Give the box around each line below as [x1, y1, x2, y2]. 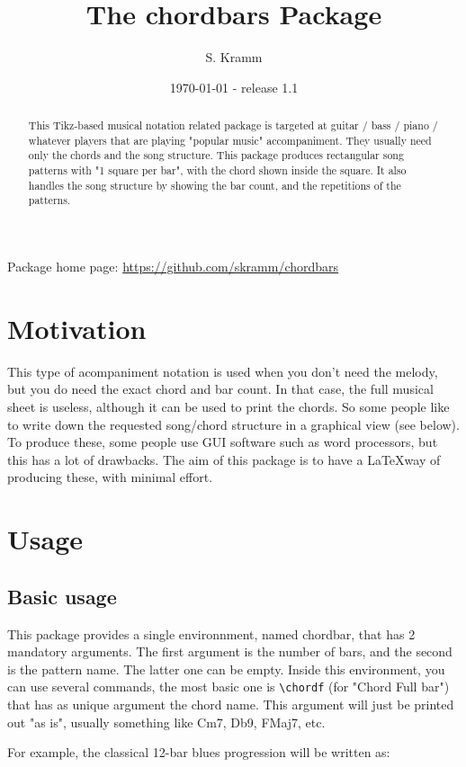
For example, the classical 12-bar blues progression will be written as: [7, 743, 390, 762]
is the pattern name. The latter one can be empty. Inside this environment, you [7, 659, 445, 678]
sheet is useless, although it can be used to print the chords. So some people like [7, 397, 450, 415]
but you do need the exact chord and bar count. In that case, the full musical [7, 379, 434, 398]
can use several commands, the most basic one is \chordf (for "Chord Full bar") [7, 677, 450, 696]
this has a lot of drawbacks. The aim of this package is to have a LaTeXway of [7, 450, 441, 468]
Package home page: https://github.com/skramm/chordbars [7, 257, 339, 276]
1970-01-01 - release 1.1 [169, 77, 299, 96]
